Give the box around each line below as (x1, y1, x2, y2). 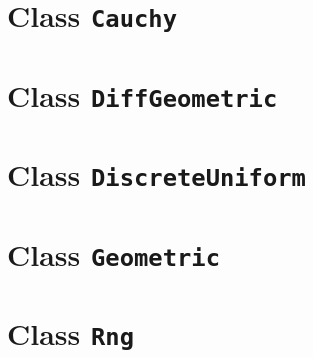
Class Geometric (7, 233, 220, 274)
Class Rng (7, 313, 134, 354)
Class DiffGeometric (7, 74, 278, 115)
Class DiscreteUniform (7, 154, 306, 195)
